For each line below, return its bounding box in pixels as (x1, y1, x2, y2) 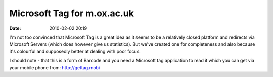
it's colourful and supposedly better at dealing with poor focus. (9, 48, 141, 54)
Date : (9, 25, 21, 31)
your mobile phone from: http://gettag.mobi (9, 64, 100, 70)
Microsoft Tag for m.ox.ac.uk (9, 8, 134, 19)
